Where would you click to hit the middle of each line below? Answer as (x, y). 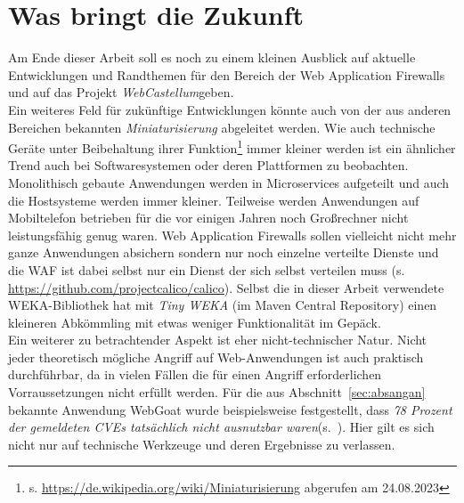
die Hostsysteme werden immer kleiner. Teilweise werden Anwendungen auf (214, 200)
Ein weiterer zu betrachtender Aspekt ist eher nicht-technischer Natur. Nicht (218, 340)
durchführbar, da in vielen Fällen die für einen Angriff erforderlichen (195, 374)
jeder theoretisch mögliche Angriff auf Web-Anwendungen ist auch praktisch (216, 357)
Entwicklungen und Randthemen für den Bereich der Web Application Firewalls (227, 74)
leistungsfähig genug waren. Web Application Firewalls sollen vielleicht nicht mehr (232, 235)
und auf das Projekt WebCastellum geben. (121, 92)
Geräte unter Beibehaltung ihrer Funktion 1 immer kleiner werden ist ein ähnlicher (232, 146)
